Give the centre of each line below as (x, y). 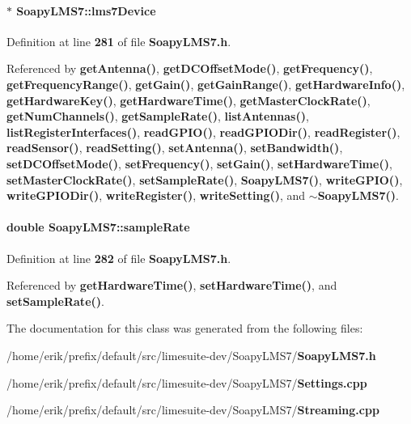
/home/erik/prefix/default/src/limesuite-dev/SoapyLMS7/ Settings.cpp (187, 382)
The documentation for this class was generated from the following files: (185, 328)
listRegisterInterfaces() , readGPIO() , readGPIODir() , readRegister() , (203, 131)
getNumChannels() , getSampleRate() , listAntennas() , (158, 116)
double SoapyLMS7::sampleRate (98, 227)
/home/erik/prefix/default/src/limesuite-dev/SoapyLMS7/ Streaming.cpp (193, 410)
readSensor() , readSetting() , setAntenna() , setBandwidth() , (175, 148)
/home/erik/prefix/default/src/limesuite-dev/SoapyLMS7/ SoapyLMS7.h (191, 355)
